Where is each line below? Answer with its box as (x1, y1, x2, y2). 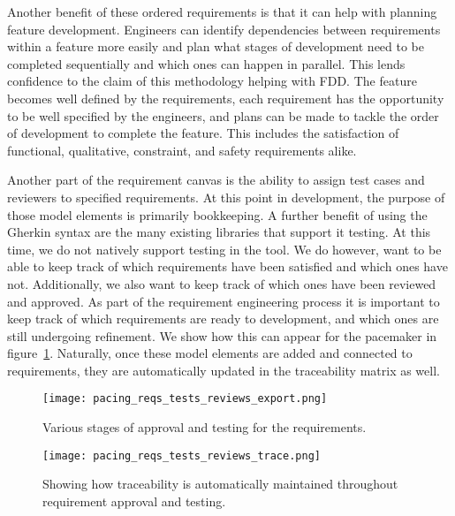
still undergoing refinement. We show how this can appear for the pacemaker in (7, 326, 437, 345)
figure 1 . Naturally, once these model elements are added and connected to (7, 344, 413, 362)
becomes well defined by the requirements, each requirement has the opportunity (7, 88, 444, 107)
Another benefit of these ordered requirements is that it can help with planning (7, 3, 437, 20)
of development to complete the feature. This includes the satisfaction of (7, 124, 399, 142)
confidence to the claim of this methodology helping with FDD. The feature (7, 72, 417, 90)
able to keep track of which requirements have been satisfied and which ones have (7, 257, 448, 276)
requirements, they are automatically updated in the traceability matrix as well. (7, 360, 440, 379)
